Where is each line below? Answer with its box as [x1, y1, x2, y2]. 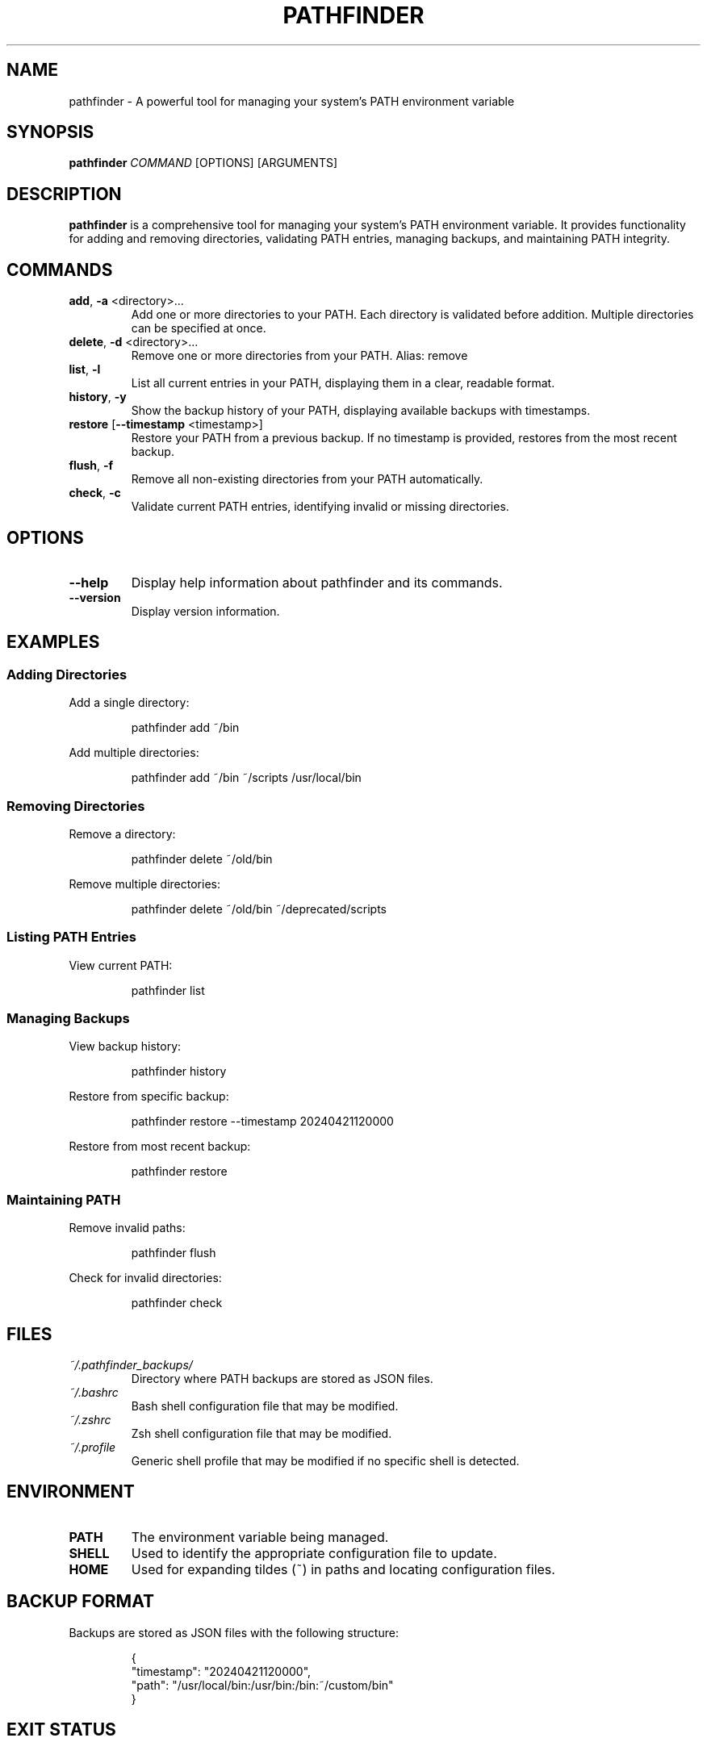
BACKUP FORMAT [6, 1591, 154, 1612]
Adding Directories [6, 666, 128, 683]
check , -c [69, 486, 121, 500]
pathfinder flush [131, 1246, 216, 1260]
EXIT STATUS [6, 1719, 116, 1740]
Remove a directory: [69, 826, 176, 841]
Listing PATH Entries [6, 929, 136, 946]
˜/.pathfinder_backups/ [69, 1358, 193, 1372]
